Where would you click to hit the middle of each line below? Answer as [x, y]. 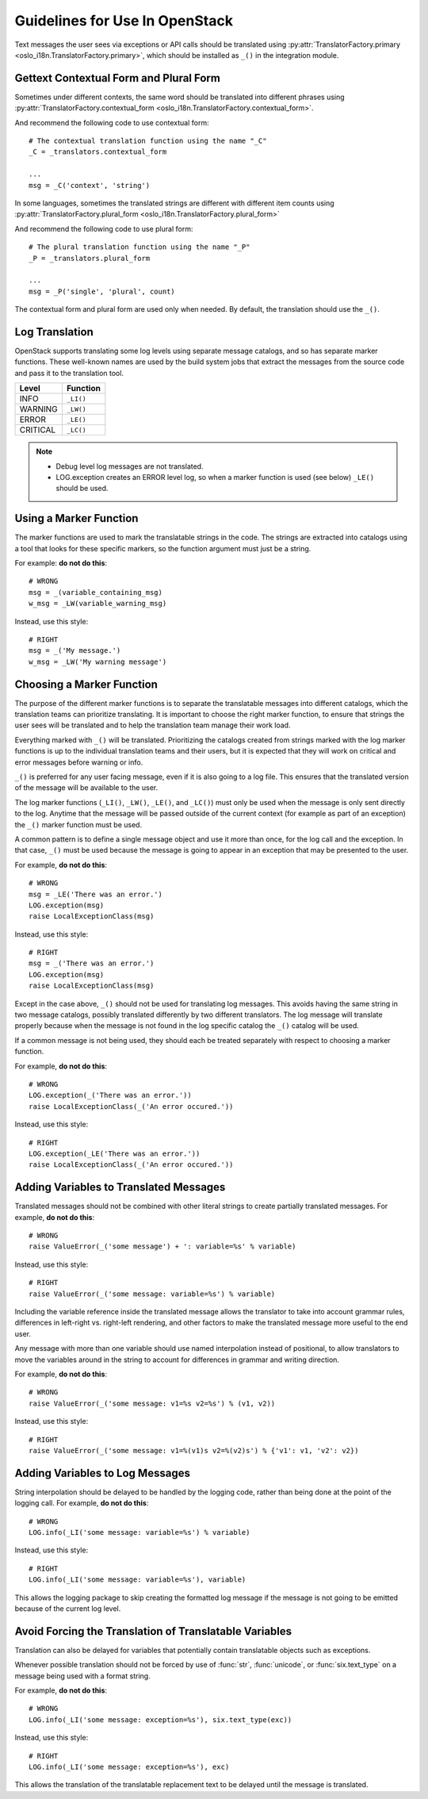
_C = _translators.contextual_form [98, 152]
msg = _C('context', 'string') [90, 185]
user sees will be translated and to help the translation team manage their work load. [153, 725]
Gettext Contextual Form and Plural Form [118, 78]
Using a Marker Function [76, 518]
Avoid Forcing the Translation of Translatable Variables [153, 1631]
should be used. [82, 489]
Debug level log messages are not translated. [130, 466]
